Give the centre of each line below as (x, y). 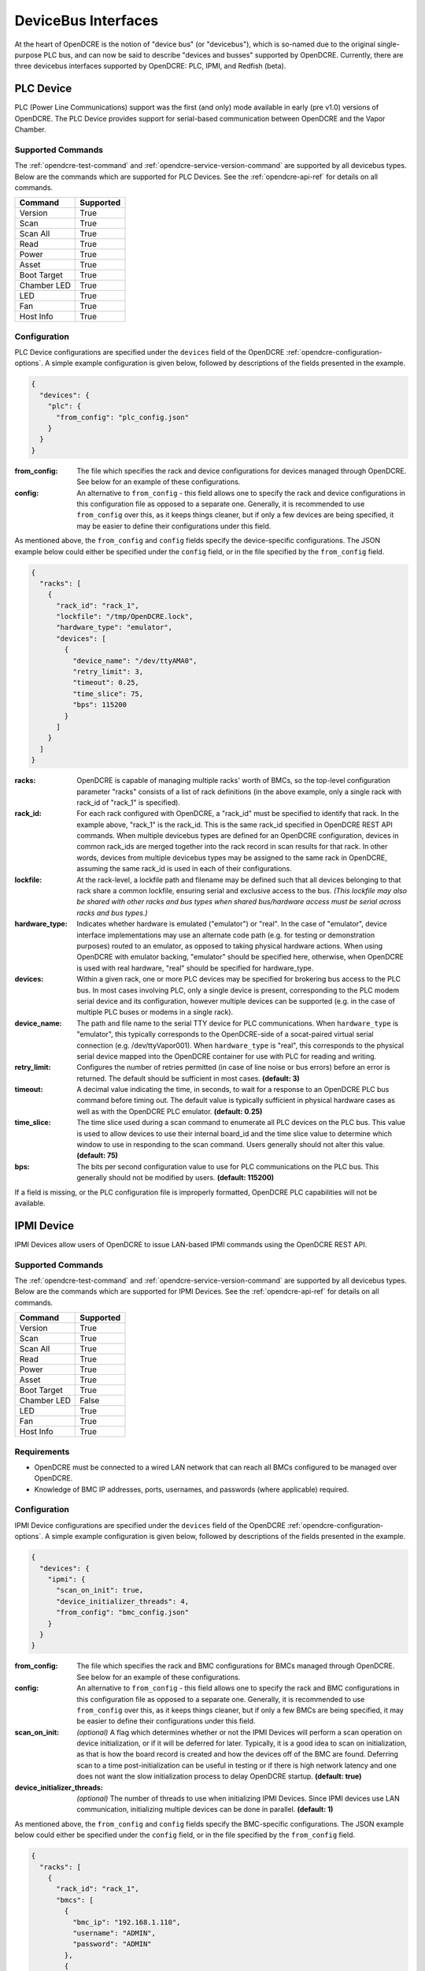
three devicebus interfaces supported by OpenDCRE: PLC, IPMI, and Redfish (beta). (150, 66)
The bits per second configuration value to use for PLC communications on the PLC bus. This (228, 1166)
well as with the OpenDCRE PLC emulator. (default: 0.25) (170, 1111)
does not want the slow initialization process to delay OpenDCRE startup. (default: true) (219, 1776)
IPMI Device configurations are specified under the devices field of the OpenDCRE (150, 1525)
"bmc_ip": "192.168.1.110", (126, 1922)
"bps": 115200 (100, 705)
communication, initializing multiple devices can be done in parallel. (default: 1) (205, 1809)
